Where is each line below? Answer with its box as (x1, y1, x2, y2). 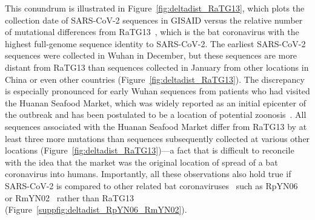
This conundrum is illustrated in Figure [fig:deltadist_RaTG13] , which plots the (5, 2, 305, 14)
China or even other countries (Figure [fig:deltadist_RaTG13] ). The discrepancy (5, 73, 305, 85)
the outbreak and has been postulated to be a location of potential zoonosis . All (5, 108, 307, 121)
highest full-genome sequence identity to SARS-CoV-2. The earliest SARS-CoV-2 (5, 37, 306, 50)
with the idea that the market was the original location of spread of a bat (5, 155, 278, 168)
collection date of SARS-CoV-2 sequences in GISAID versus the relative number (5, 13, 303, 26)
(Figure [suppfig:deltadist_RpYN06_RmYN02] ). (5, 203, 187, 216)
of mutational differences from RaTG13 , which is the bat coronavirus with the (5, 25, 299, 38)
